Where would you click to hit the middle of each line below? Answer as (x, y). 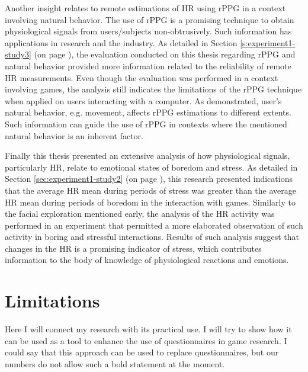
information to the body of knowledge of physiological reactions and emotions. (147, 260)
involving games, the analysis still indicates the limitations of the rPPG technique (153, 89)
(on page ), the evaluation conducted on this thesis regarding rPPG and (165, 54)
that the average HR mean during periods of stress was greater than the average (150, 190)
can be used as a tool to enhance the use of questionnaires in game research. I (146, 340)
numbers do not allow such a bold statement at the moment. (115, 363)
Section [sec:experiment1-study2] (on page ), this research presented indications (149, 179)
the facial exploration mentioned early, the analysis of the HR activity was (140, 214)
